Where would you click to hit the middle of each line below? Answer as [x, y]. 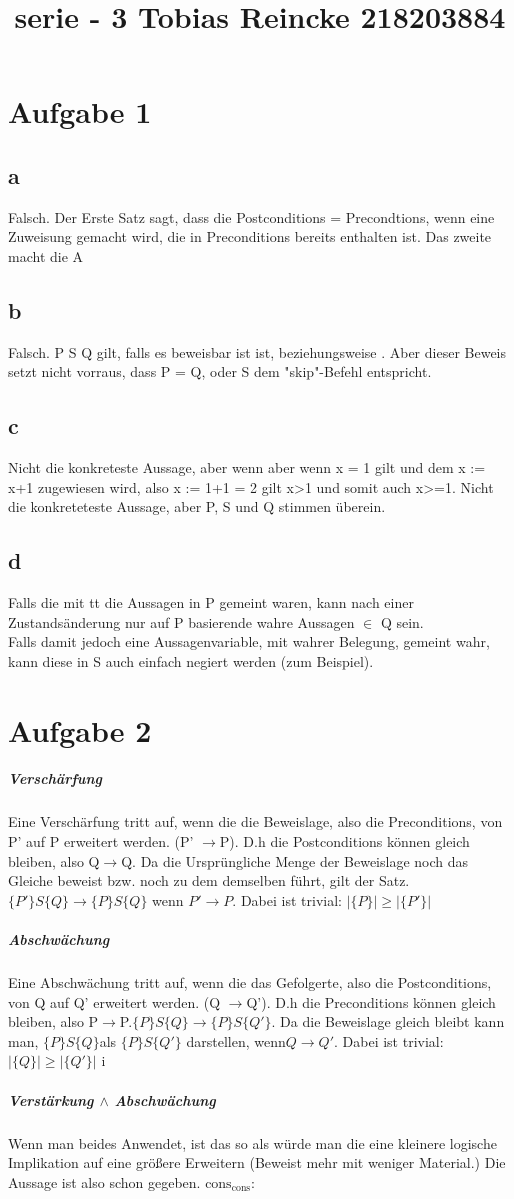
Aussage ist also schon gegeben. [104, 1181]
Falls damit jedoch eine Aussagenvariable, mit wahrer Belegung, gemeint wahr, [249, 641]
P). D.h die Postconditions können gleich [344, 841]
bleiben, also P [53, 1021]
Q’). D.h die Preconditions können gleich [371, 1001]
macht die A [46, 255]
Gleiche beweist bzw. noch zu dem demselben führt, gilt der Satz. [209, 880]
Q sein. [402, 621]
